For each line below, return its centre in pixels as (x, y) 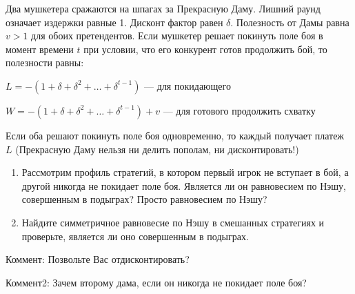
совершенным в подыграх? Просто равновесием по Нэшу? (144, 199)
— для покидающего (187, 85)
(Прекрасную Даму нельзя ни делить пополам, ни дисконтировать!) (157, 149)
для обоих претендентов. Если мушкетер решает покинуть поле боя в (177, 36)
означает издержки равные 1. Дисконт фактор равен (114, 22)
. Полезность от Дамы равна (290, 22)
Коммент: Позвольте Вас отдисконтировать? (98, 259)
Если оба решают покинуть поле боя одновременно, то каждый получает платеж (175, 135)
